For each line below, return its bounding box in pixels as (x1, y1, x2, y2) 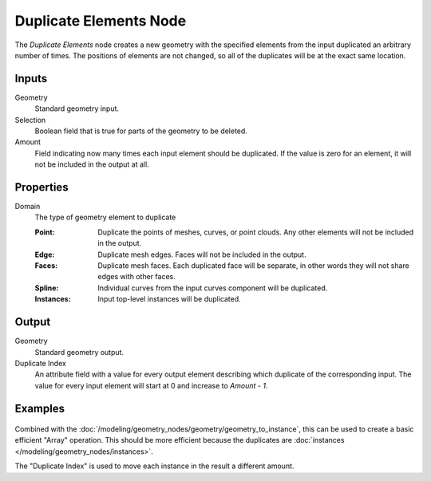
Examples (14, 401, 65, 415)
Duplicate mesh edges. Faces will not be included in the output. (97, 250, 306, 259)
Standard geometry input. (34, 104, 120, 113)
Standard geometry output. (34, 347, 124, 357)
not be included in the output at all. (34, 160, 149, 169)
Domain (14, 202, 41, 211)
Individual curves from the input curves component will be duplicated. (97, 283, 328, 293)
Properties (14, 180, 69, 194)
